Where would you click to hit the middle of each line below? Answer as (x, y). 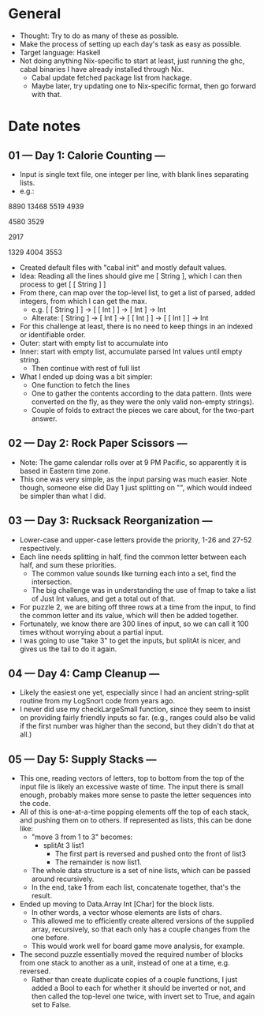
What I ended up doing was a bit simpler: (86, 377)
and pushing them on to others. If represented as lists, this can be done (136, 820)
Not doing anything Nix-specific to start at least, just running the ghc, (132, 61)
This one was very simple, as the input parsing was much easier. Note (133, 479)
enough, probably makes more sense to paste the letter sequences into (136, 795)
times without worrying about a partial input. (91, 632)
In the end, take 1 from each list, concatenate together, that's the (136, 887)
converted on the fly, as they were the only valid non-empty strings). (143, 401)
